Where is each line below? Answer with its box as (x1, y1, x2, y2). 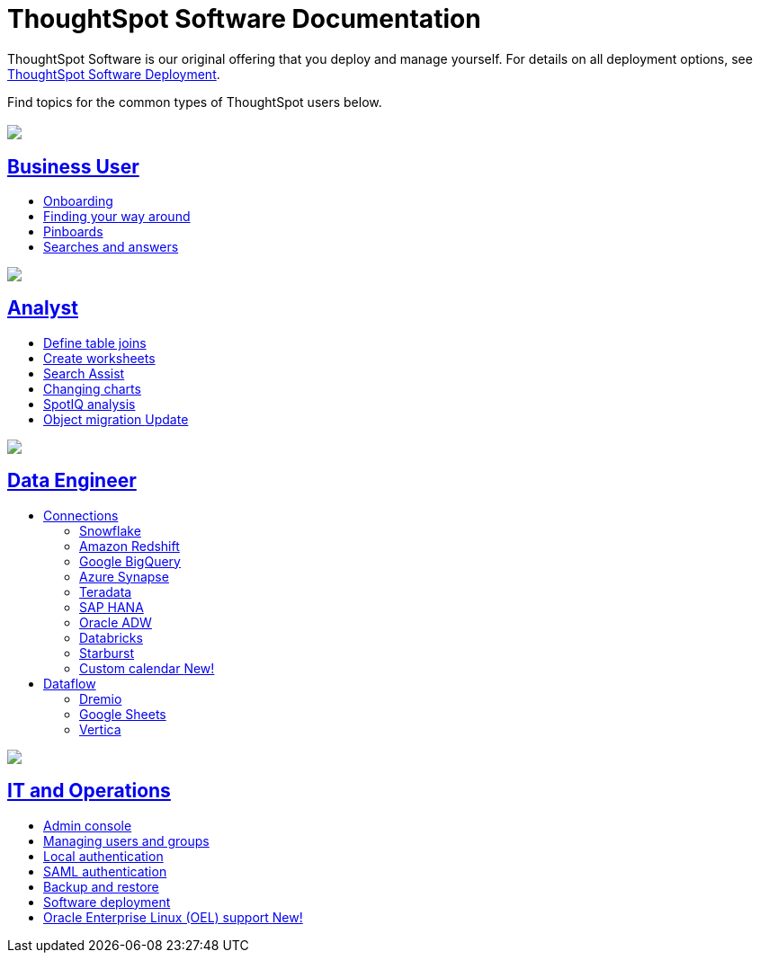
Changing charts (43, 380, 141, 396)
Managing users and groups (43, 832, 210, 849)
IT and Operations (7, 779, 171, 803)
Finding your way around (43, 209, 191, 225)
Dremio (79, 690, 122, 707)
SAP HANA (79, 599, 144, 615)
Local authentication (43, 848, 164, 864)
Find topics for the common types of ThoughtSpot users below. (7, 93, 382, 110)
